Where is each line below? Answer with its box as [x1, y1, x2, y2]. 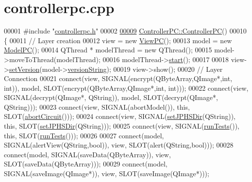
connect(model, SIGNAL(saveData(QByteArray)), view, [4, 149, 171, 159]
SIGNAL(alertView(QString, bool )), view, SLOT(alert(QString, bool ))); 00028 [4, 140, 234, 150]
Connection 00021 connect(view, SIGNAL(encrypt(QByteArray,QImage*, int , [4, 73, 233, 83]
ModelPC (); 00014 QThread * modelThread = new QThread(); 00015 [4, 45, 212, 55]
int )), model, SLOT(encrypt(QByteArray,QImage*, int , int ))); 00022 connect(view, [4, 83, 249, 93]
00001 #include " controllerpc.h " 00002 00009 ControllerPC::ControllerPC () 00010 [4, 26, 247, 36]
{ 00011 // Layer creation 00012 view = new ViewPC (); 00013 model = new [4, 35, 232, 45]
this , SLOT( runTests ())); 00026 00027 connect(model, [4, 130, 164, 140]
